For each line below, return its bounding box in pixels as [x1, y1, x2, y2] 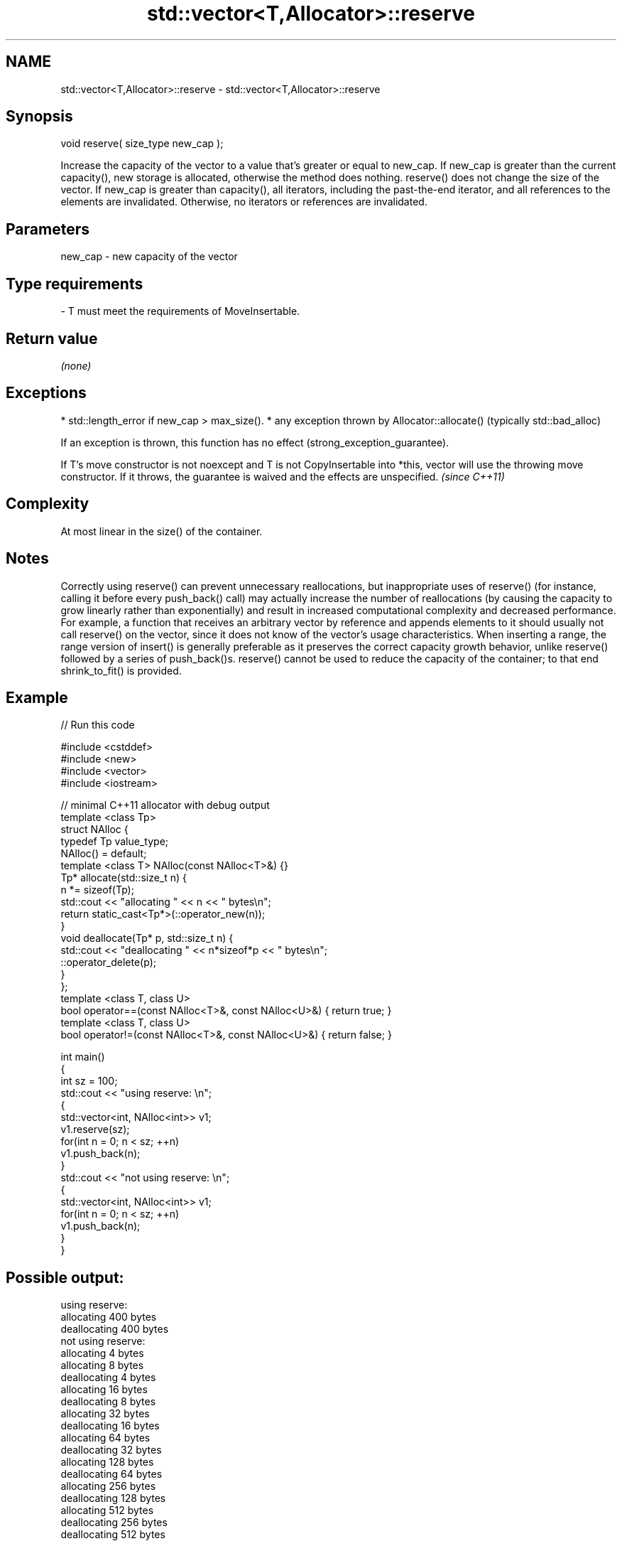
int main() [60, 1051, 105, 1063]
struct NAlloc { [60, 823, 129, 836]
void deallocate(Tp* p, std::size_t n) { [60, 932, 234, 945]
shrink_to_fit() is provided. [60, 664, 182, 677]
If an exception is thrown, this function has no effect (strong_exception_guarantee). [60, 436, 449, 449]
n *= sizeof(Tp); [60, 884, 134, 896]
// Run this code [60, 719, 135, 731]
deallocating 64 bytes [60, 1468, 163, 1481]
